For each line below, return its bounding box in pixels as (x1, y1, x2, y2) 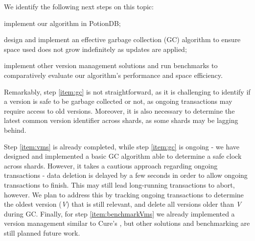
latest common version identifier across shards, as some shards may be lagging (4, 115, 238, 125)
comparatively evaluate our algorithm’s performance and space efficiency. (4, 70, 223, 80)
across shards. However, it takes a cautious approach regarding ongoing (4, 160, 218, 170)
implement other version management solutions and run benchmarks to (4, 60, 218, 71)
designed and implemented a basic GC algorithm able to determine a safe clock (4, 151, 242, 161)
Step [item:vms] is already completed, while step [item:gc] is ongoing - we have (4, 141, 239, 151)
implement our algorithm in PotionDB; (4, 18, 121, 28)
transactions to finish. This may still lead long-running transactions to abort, (4, 179, 235, 190)
